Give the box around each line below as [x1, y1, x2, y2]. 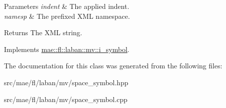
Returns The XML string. [4, 27, 82, 38]
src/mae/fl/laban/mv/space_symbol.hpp [4, 77, 128, 87]
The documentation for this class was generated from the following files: [4, 60, 223, 71]
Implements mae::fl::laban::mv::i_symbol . [4, 44, 129, 54]
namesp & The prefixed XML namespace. [4, 10, 130, 21]
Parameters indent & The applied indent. [4, 1, 129, 11]
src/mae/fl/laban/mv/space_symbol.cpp [4, 94, 128, 104]
